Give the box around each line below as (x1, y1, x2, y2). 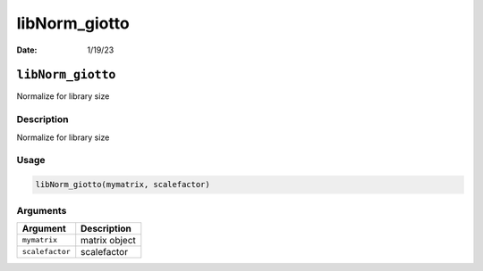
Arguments (16, 204, 67, 217)
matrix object (80, 234, 136, 246)
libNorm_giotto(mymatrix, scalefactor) (35, 179, 210, 190)
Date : (16, 45, 38, 55)
